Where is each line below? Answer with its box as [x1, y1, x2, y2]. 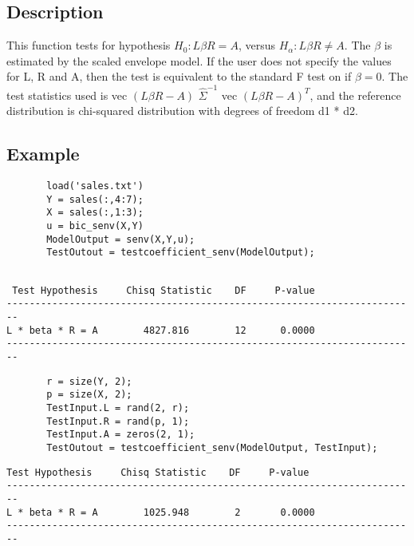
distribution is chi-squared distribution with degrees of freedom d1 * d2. [6, 102, 358, 119]
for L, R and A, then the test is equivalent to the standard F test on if [6, 68, 352, 85]
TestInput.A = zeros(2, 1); [46, 429, 195, 441]
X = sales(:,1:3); [46, 207, 144, 219]
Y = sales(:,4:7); [46, 193, 144, 205]
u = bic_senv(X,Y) [46, 220, 144, 232]
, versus [238, 37, 275, 53]
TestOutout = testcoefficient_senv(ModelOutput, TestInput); [46, 441, 378, 453]
